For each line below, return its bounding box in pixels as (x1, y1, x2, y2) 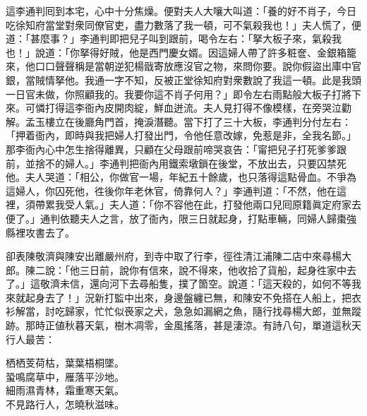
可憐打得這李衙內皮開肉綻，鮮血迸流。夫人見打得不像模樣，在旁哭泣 (25, 100, 342, 115)
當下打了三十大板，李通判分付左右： (183, 114, 351, 129)
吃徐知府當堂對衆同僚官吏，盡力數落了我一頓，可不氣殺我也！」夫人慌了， (6, 17, 351, 32)
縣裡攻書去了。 (6, 225, 75, 239)
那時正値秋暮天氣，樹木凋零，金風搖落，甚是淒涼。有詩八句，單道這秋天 (25, 318, 361, 333)
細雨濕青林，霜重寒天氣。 (6, 383, 124, 398)
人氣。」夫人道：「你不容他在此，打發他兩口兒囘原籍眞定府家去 (74, 197, 361, 212)
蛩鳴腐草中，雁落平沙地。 (6, 369, 124, 384)
